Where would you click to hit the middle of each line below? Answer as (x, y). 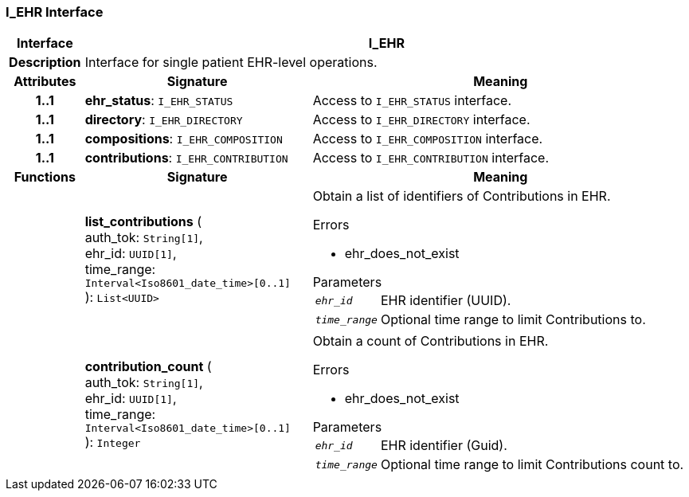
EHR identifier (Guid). (444, 446)
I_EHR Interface (55, 12)
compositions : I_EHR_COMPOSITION (184, 139)
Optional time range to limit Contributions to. (513, 320)
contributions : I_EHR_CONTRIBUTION (186, 158)
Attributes (45, 82)
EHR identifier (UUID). (446, 301)
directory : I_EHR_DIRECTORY (164, 120)
